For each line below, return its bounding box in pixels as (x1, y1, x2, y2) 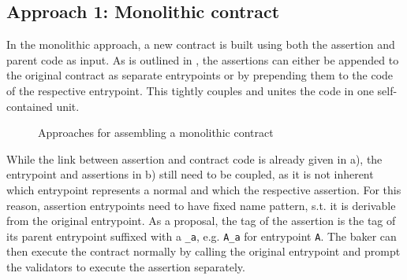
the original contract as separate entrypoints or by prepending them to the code (6, 67, 394, 83)
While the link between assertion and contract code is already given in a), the (6, 150, 383, 167)
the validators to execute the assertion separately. (6, 258, 245, 274)
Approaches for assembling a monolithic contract (38, 124, 274, 141)
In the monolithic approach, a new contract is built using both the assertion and (6, 36, 395, 53)
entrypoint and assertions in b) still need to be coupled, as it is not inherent (6, 166, 374, 182)
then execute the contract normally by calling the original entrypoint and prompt (6, 243, 401, 260)
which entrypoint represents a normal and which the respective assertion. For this (6, 181, 401, 197)
